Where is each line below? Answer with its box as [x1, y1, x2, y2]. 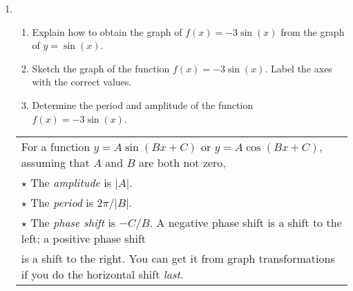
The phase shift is [30, 214, 116, 231]
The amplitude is [30, 174, 112, 191]
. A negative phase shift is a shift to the [149, 214, 342, 231]
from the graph [280, 24, 345, 39]
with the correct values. [32, 74, 132, 89]
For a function [21, 139, 90, 155]
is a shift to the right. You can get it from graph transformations [21, 250, 335, 267]
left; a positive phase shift [21, 230, 146, 247]
